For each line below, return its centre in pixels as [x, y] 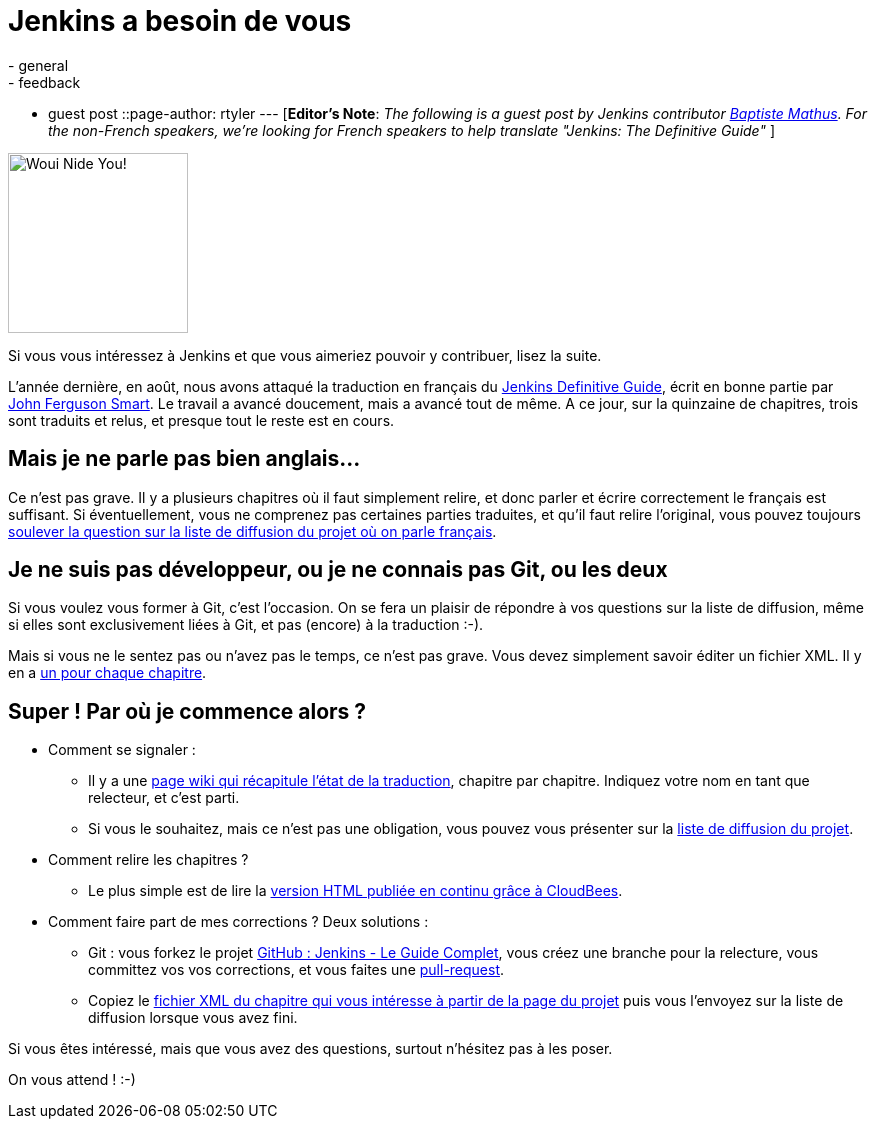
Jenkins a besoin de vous [180, 21]
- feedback [44, 82]
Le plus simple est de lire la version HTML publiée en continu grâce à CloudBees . [355, 891]
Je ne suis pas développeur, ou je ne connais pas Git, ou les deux [338, 570]
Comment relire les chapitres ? [148, 860]
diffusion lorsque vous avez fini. [193, 1018]
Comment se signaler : [122, 750]
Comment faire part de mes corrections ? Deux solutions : [238, 922]
